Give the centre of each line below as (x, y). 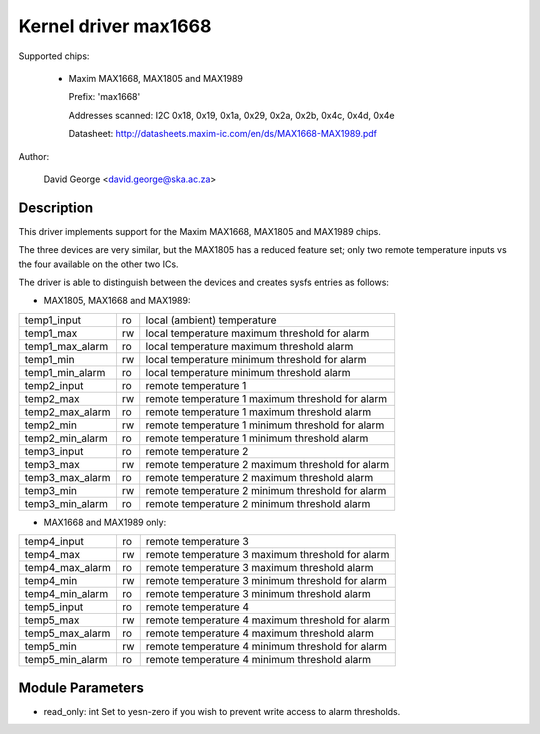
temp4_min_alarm (66, 594)
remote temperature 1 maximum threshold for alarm (266, 398)
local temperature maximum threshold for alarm (257, 333)
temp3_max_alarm (67, 477)
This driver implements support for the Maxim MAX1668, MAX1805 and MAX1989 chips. (200, 231)
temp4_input (54, 542)
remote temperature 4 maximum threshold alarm (259, 633)
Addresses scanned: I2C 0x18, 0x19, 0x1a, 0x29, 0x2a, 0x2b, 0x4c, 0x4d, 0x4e (231, 115)
